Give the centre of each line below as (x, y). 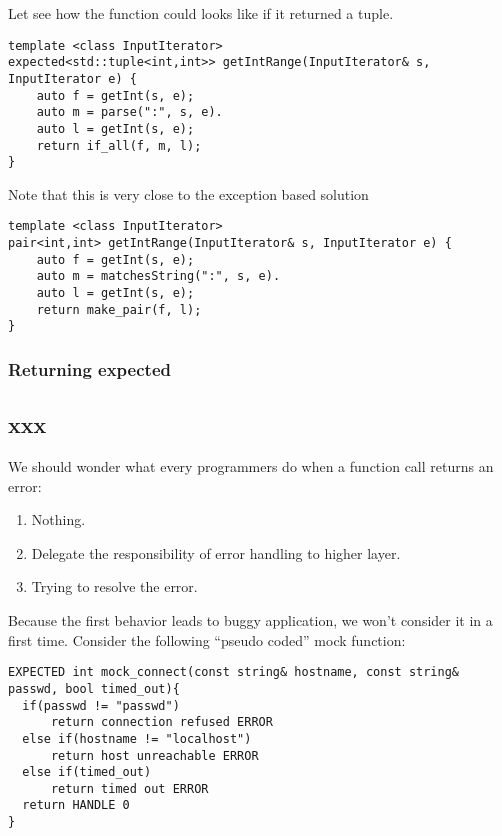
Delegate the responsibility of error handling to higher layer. (216, 552)
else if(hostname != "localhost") (137, 738)
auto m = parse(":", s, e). (129, 112)
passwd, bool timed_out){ (94, 688)
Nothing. (58, 519)
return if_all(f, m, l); (119, 145)
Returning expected (89, 368)
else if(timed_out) (87, 772)
